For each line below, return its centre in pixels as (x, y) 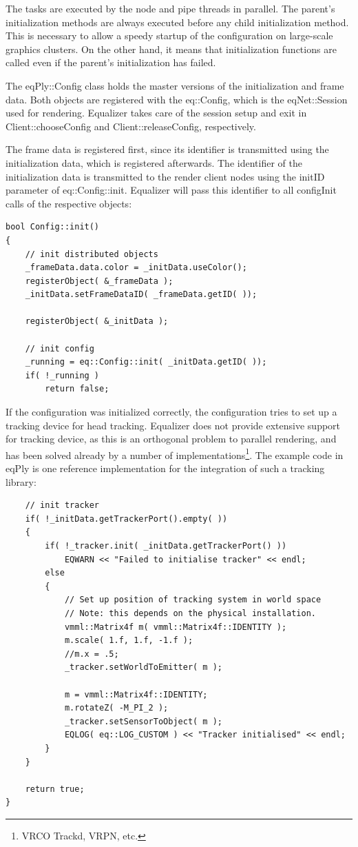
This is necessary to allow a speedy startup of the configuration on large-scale (169, 35)
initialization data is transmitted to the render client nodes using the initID (165, 176)
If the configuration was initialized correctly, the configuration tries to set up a (171, 412)
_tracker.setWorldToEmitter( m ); (143, 667)
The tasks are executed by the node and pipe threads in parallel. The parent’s (170, 8)
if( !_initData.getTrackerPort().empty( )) (126, 519)
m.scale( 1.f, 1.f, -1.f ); (129, 641)
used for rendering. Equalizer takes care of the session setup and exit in (156, 113)
